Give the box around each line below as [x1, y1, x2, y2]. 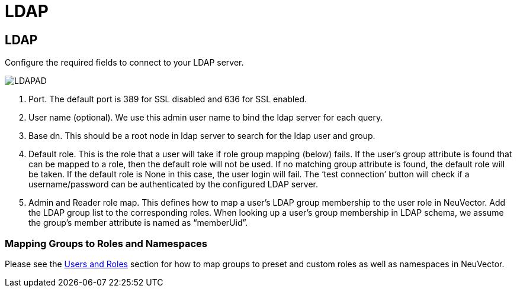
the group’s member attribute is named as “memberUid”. [28, 218, 248, 228]
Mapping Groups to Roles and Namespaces [5, 237, 208, 249]
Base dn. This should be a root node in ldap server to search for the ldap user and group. [28, 131, 375, 141]
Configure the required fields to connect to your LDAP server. [5, 57, 244, 68]
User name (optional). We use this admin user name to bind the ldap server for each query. [28, 112, 383, 123]
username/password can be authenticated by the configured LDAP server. [28, 179, 318, 190]
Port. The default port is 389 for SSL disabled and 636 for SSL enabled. [28, 94, 307, 105]
